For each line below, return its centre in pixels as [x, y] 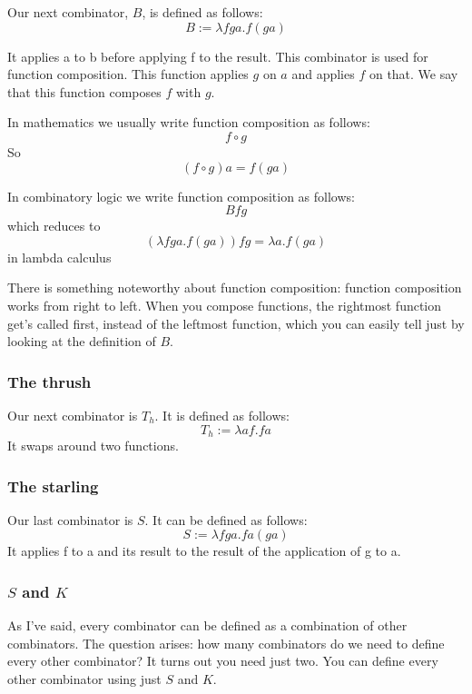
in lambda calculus [59, 257]
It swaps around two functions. [93, 445]
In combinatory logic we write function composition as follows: [181, 196]
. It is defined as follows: [222, 415]
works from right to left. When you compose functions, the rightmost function [225, 305]
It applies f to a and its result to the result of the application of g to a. [204, 551]
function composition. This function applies [128, 74]
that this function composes [84, 91]
